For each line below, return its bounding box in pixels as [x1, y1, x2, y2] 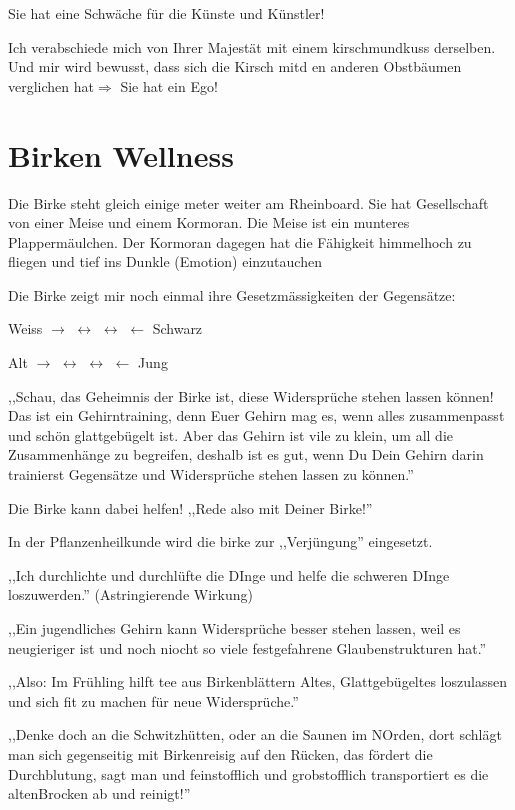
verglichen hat [8, 75, 94, 96]
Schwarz [152, 318, 203, 339]
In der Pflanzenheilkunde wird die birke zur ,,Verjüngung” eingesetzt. [8, 531, 433, 552]
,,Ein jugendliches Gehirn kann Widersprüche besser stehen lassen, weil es [8, 618, 461, 638]
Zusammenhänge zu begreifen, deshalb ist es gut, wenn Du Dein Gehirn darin [8, 444, 484, 465]
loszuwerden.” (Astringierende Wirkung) [8, 584, 253, 605]
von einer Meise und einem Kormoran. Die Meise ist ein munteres [8, 212, 410, 233]
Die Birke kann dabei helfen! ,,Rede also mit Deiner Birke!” [8, 497, 373, 518]
